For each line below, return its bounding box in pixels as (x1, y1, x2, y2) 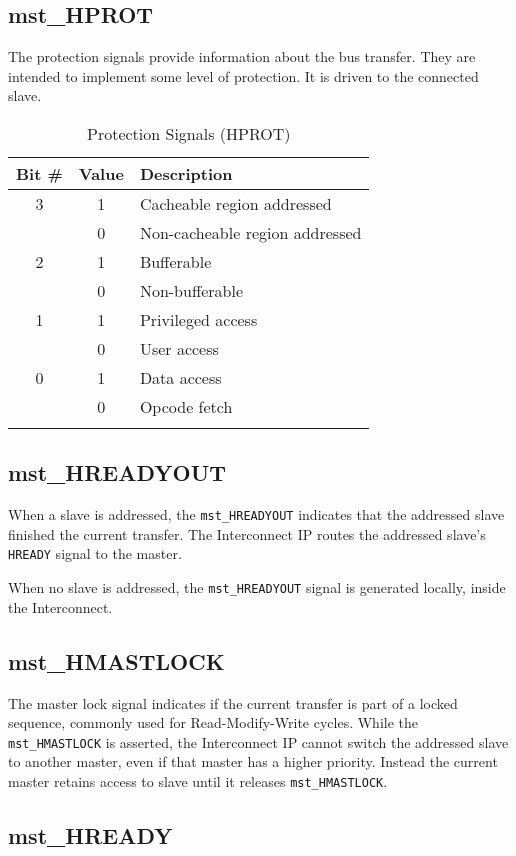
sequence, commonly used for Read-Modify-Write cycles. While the (8, 712, 418, 733)
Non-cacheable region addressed (139, 220, 362, 244)
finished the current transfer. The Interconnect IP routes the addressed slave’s (8, 523, 486, 544)
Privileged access (139, 307, 258, 331)
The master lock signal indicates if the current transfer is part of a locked (8, 692, 458, 713)
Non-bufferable (139, 278, 244, 302)
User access (139, 336, 219, 360)
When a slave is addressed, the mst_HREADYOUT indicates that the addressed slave (8, 504, 505, 525)
